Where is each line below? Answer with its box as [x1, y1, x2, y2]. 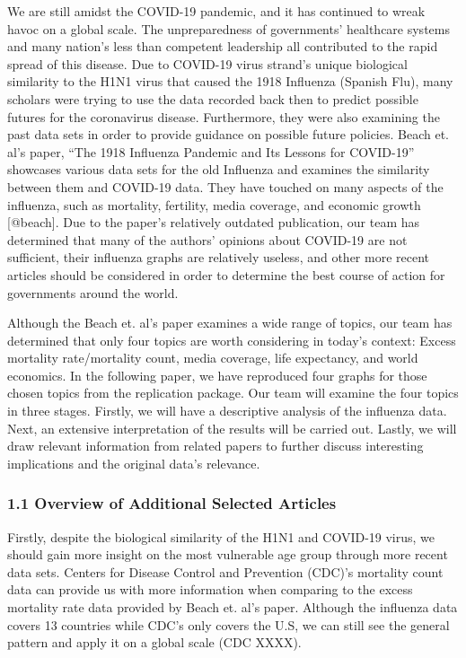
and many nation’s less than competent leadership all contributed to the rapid [7, 37, 438, 56]
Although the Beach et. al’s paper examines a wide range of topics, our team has [7, 313, 453, 332]
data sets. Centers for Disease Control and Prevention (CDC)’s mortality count [7, 562, 444, 581]
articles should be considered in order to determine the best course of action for [7, 265, 445, 284]
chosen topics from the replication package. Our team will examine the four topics [7, 383, 459, 402]
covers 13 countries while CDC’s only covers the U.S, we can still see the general [7, 615, 450, 634]
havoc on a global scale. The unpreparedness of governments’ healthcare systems [7, 19, 450, 38]
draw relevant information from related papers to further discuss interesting [7, 436, 424, 455]
